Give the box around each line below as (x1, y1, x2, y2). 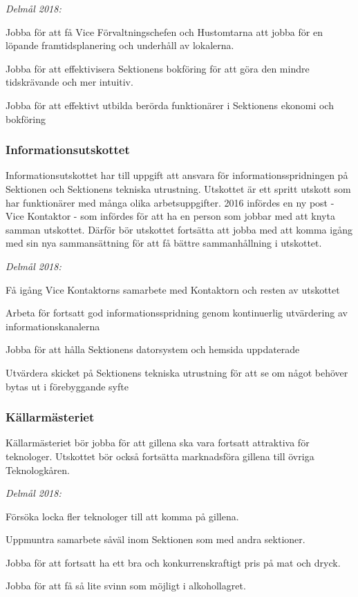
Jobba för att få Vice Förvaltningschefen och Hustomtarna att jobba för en (6, 24, 323, 39)
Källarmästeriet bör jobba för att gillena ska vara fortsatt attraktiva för (6, 435, 310, 450)
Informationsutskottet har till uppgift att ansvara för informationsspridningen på (6, 168, 348, 182)
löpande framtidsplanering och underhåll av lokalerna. (6, 38, 234, 53)
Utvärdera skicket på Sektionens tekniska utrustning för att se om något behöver (6, 365, 348, 379)
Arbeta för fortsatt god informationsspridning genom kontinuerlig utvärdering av (6, 305, 348, 320)
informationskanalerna (6, 319, 100, 333)
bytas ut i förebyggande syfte (6, 379, 129, 393)
